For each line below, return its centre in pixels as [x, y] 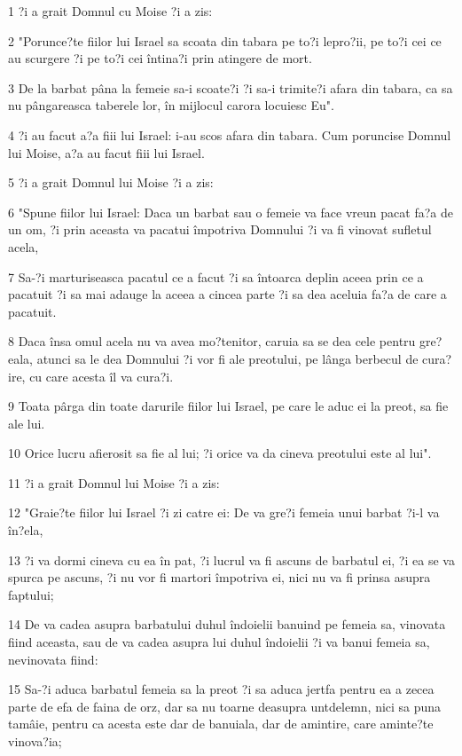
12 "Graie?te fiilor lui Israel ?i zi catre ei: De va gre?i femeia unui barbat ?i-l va [224, 512]
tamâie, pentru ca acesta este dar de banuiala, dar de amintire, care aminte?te [221, 724]
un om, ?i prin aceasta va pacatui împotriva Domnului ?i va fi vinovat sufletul [220, 229]
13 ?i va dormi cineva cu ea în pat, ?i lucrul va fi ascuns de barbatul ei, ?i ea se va [231, 559]
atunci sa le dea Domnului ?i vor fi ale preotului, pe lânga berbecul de [227, 358]
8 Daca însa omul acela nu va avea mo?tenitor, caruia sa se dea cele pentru [212, 341]
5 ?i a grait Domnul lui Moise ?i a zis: [111, 182]
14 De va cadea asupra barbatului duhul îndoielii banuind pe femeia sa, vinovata [227, 624]
